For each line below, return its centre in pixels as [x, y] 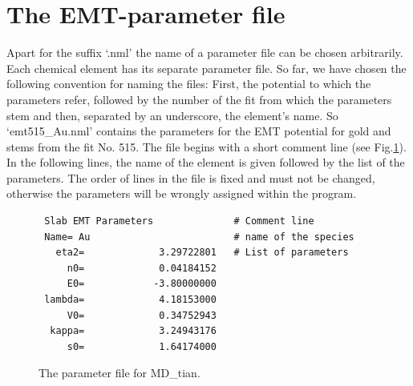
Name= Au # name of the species [199, 237]
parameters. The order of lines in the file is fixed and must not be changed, [191, 177]
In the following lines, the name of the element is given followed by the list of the [206, 162]
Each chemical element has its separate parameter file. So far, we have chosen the [206, 68]
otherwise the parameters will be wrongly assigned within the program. [182, 193]
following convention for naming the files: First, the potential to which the [189, 84]
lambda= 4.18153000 [130, 300]
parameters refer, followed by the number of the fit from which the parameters [199, 99]
